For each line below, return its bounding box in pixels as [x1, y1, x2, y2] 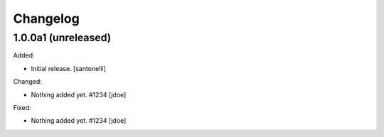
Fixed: [13, 103, 31, 111]
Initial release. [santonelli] [31, 64, 107, 72]
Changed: [13, 77, 42, 86]
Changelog [13, 11, 80, 26]
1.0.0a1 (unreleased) [13, 31, 112, 44]
